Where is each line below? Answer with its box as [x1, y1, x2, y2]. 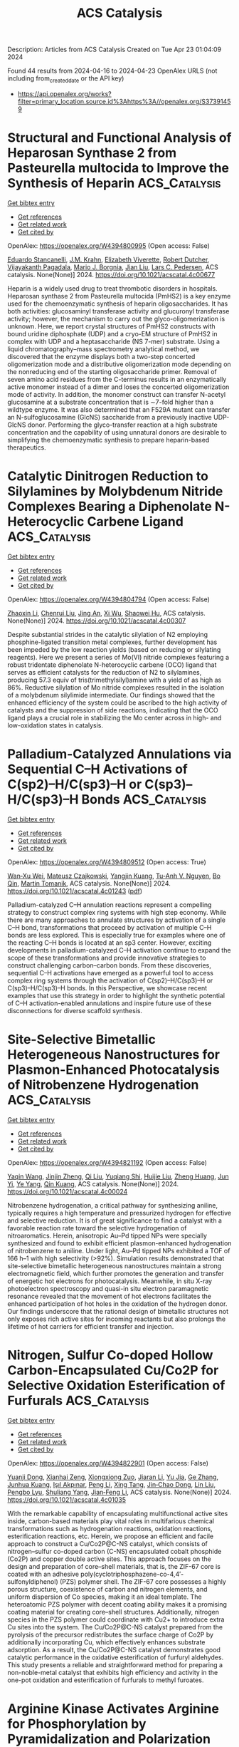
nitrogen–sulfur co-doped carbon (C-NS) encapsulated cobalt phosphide [7, 1547, 222, 1555]
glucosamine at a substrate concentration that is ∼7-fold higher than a [7, 398, 214, 406]
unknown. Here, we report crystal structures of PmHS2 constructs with [7, 322, 216, 331]
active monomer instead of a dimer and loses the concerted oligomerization [7, 383, 230, 391]
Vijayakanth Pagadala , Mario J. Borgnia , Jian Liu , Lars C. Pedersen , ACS [7, 262, 218, 271]
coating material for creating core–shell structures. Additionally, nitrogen [7, 1607, 219, 1616]
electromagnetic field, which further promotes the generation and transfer [7, 1269, 224, 1277]
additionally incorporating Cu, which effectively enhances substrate [7, 1637, 206, 1647]
